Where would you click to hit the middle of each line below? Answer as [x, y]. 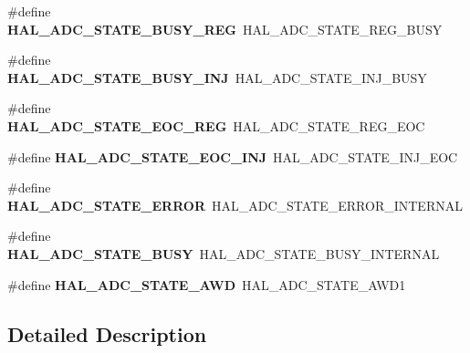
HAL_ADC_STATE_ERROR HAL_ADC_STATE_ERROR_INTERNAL [235, 205]
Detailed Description [107, 333]
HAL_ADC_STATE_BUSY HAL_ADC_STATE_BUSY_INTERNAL [224, 253]
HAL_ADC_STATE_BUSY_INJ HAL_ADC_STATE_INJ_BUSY [217, 77]
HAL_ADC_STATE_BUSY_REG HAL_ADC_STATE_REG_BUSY [225, 29]
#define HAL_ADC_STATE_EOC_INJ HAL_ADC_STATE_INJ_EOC [233, 156]
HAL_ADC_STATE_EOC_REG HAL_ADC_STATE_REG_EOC [216, 125]
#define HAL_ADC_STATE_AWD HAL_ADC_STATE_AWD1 [207, 284]
